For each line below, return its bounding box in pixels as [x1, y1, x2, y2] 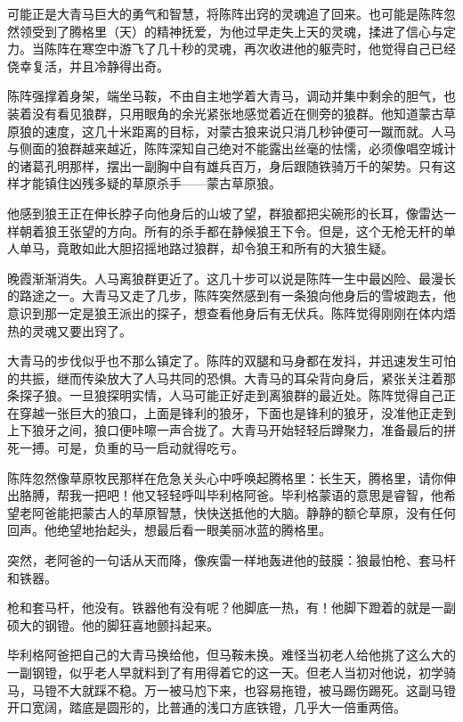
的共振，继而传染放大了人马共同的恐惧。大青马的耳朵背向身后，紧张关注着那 [7, 368, 456, 387]
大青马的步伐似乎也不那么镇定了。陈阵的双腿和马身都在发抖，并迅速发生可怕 [7, 351, 456, 370]
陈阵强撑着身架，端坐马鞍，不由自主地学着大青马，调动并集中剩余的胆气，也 [7, 86, 456, 105]
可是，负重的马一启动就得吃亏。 [56, 439, 244, 457]
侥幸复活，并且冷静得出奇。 [7, 56, 169, 75]
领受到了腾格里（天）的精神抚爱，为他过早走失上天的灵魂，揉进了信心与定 [19, 21, 456, 40]
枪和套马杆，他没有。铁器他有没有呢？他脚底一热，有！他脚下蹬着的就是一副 [7, 598, 456, 617]
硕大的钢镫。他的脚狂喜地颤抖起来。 [7, 615, 219, 634]
